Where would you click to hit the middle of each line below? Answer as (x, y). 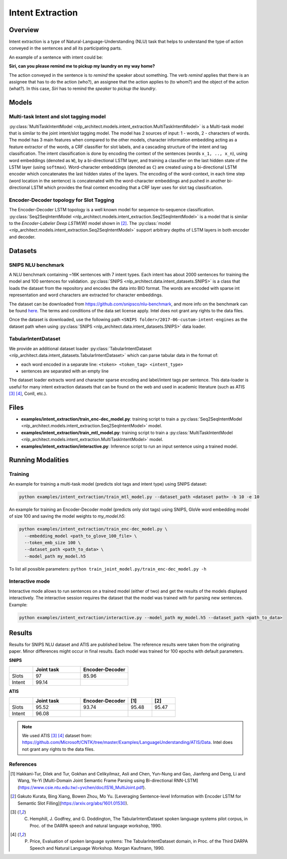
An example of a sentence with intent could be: (56, 57)
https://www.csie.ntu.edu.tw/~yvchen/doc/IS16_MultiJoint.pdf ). (83, 787)
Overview (24, 30)
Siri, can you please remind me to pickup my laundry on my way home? (82, 66)
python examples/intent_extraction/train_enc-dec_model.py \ (93, 529)
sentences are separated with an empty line (65, 371)
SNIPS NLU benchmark (37, 265)
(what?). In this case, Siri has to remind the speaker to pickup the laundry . (83, 89)
